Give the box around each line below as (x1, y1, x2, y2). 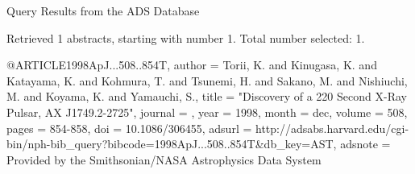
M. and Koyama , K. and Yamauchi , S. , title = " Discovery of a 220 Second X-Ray (6, 88, 407, 105)
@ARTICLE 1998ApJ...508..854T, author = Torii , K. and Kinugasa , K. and (6, 56, 377, 73)
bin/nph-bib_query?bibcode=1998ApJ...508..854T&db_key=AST (6, 135, 334, 152)
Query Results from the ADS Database (6, 2, 200, 19)
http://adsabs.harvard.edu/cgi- (255, 119, 409, 136)
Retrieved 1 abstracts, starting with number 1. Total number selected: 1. (6, 29, 365, 46)
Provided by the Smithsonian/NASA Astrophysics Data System (6, 151, 322, 168)
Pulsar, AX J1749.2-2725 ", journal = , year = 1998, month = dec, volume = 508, (6, 103, 408, 120)
